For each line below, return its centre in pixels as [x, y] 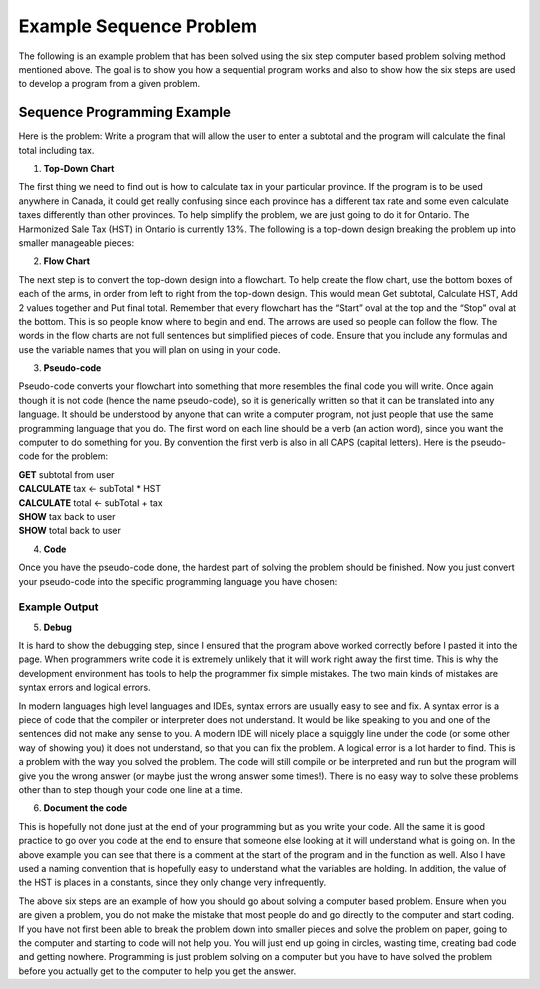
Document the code [85, 808]
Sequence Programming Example [125, 112]
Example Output [58, 607]
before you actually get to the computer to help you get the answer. [157, 971]
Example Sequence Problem [138, 26]
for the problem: [75, 456]
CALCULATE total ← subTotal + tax [91, 502]
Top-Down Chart [79, 169]
